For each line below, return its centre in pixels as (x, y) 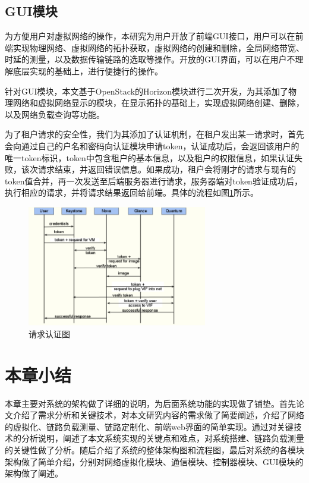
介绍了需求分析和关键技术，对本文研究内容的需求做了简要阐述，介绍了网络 (158, 415)
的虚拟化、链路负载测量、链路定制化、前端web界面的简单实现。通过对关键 (149, 426)
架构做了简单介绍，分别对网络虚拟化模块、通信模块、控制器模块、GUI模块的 (154, 461)
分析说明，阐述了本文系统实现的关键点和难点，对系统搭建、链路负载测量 (163, 438)
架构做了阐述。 (34, 473)
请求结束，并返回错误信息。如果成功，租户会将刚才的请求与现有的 (167, 169)
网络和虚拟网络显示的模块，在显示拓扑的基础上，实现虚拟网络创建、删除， (158, 103)
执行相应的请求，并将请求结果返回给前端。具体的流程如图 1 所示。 (132, 192)
